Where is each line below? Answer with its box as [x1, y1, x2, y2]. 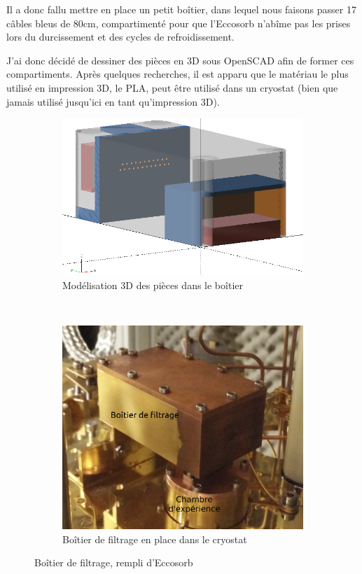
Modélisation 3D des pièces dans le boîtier [62, 277, 243, 292]
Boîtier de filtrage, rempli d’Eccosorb [34, 555, 193, 570]
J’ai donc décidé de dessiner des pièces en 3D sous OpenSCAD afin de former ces [6, 52, 354, 67]
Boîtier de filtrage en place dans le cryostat [62, 531, 247, 546]
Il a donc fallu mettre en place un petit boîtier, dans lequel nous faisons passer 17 [6, 2, 356, 16]
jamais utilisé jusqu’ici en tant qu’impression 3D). [6, 94, 220, 108]
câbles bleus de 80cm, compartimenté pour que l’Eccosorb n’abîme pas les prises [6, 15, 351, 30]
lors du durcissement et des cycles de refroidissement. [6, 29, 235, 44]
